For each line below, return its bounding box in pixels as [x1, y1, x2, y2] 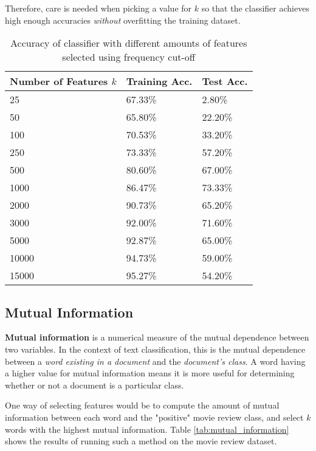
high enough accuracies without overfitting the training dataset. [5, 13, 241, 26]
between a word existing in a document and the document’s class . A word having [5, 354, 306, 367]
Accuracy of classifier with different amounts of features [10, 36, 247, 50]
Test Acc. [202, 74, 248, 89]
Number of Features [10, 74, 108, 89]
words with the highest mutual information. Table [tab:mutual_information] [5, 422, 289, 435]
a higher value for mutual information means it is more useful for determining [5, 367, 295, 379]
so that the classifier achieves [201, 2, 309, 14]
